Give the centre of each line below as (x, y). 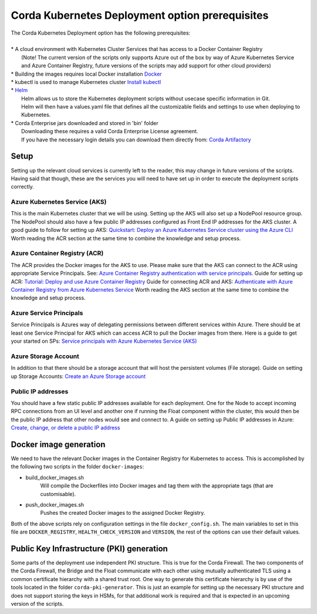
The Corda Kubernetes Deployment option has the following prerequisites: (101, 33)
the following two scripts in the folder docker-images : (77, 467)
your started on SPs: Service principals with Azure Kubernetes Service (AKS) (104, 341)
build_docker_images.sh (55, 477)
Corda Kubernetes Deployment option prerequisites (140, 15)
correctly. (23, 187)
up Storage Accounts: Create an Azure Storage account (78, 376)
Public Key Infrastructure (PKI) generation (90, 549)
